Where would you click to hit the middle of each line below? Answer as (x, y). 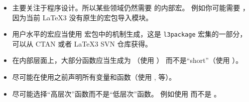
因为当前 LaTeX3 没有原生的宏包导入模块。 (82, 17)
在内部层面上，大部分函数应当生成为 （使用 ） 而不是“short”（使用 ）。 (127, 60)
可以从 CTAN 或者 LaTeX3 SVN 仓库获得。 (82, 43)
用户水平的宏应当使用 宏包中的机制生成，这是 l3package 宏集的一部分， (129, 34)
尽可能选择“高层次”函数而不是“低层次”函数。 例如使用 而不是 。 (117, 93)
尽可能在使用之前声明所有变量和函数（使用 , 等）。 (94, 77)
